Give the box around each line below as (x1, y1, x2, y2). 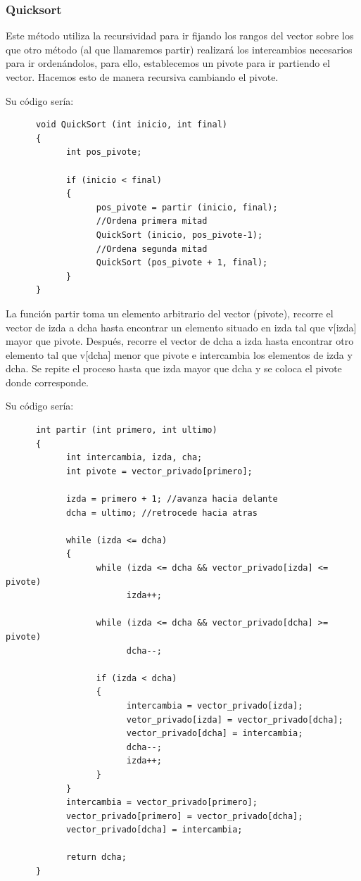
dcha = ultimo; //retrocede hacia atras (65, 507, 258, 518)
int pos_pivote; (65, 147, 142, 158)
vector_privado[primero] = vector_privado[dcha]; (65, 811, 303, 821)
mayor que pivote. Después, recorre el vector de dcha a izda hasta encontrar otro (6, 334, 354, 348)
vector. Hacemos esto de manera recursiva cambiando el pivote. (6, 70, 279, 84)
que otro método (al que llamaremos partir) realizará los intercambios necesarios (6, 42, 353, 56)
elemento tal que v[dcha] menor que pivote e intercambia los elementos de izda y (6, 347, 353, 362)
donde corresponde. (6, 374, 89, 389)
